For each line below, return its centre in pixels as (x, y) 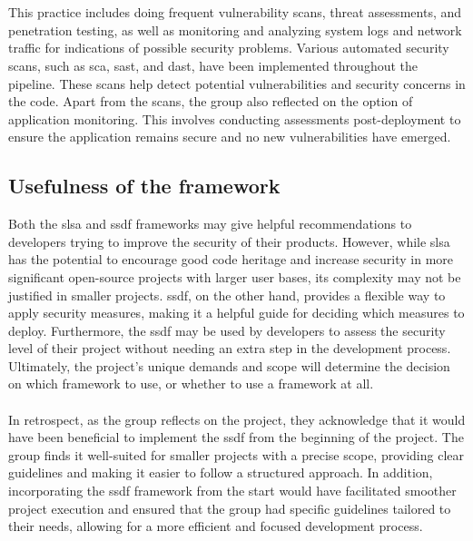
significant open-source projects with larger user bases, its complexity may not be (235, 276)
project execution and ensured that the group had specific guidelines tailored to (230, 508)
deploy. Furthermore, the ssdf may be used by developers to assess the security (227, 330)
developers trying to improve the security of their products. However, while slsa (229, 241)
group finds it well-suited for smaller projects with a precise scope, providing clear (236, 454)
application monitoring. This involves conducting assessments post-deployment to (235, 118)
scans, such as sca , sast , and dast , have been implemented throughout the (213, 65)
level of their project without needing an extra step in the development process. (230, 348)
